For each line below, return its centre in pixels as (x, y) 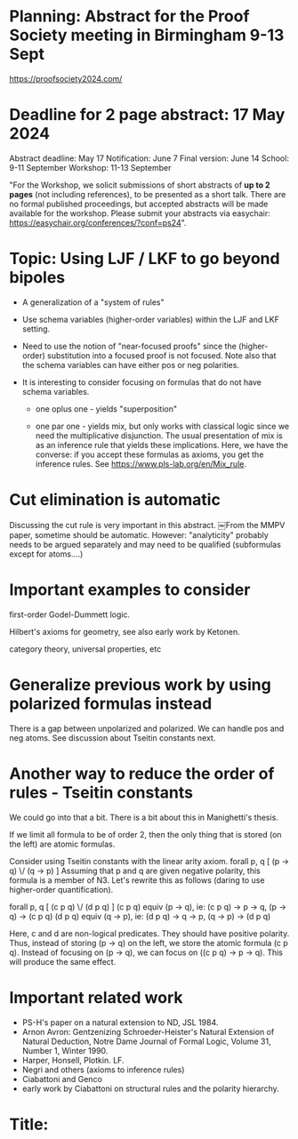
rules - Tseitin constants (101, 792)
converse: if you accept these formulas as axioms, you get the (149, 454)
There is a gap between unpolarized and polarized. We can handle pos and (147, 728)
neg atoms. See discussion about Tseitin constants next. (113, 738)
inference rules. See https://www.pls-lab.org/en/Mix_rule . (141, 463)
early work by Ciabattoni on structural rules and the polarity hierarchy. (151, 1088)
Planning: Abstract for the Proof (129, 16)
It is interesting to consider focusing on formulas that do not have (142, 382)
